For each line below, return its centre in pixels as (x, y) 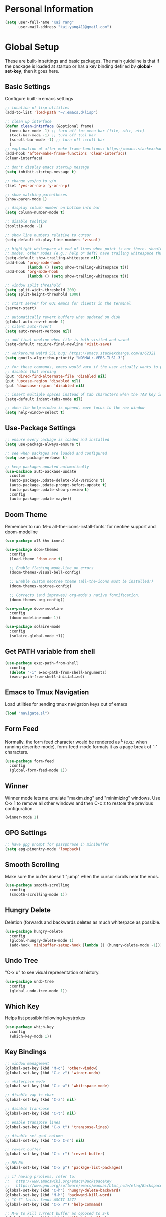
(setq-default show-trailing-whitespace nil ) (53, 258)
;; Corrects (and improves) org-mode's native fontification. (75, 595)
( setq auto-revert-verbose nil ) (38, 331)
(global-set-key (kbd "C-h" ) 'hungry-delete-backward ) (63, 1190)
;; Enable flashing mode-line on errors (52, 568)
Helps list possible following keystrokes (45, 1018)
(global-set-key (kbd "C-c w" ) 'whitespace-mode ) (57, 1086)
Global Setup (32, 47)
